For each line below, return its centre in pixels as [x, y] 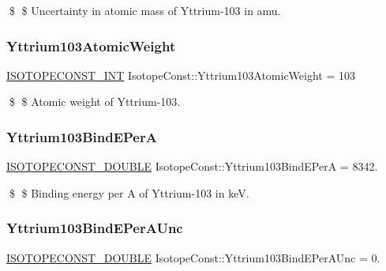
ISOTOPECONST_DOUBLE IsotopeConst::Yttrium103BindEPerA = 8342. [192, 166]
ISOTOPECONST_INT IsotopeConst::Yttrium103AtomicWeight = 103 [181, 75]
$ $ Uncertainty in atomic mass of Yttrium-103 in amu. [145, 10]
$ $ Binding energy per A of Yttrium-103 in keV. [129, 192]
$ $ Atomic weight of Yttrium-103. [95, 102]
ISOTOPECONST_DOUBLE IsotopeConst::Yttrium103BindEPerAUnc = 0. [193, 257]
